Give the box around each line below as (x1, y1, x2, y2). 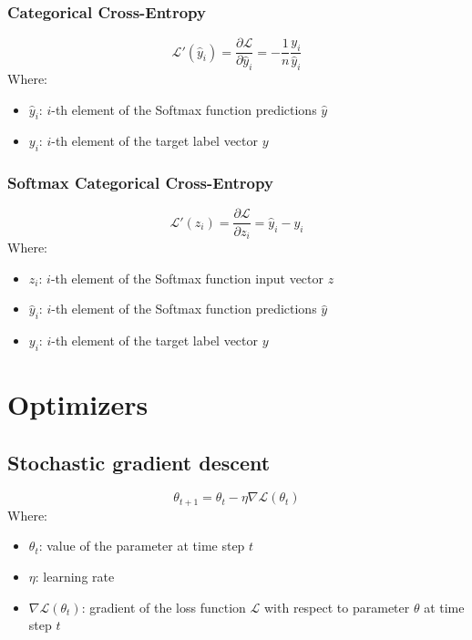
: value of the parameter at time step (38, 536, 245, 555)
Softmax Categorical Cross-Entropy (7, 171, 273, 194)
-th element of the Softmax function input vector (50, 268, 323, 287)
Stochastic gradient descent (7, 448, 271, 476)
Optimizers (7, 385, 149, 422)
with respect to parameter (264, 597, 410, 616)
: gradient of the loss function (81, 597, 246, 616)
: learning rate (35, 567, 115, 585)
